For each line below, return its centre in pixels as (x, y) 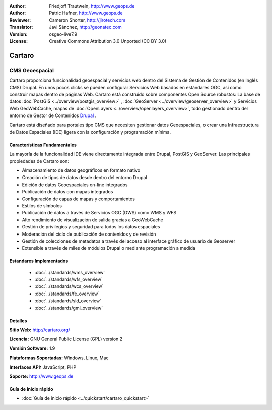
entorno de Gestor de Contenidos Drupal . (53, 115)
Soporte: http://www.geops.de (41, 376)
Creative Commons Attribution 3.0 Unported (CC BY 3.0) (108, 41)
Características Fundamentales (43, 145)
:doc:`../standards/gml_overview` (69, 308)
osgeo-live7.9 (63, 34)
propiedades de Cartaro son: (39, 161)
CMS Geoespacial (31, 70)
